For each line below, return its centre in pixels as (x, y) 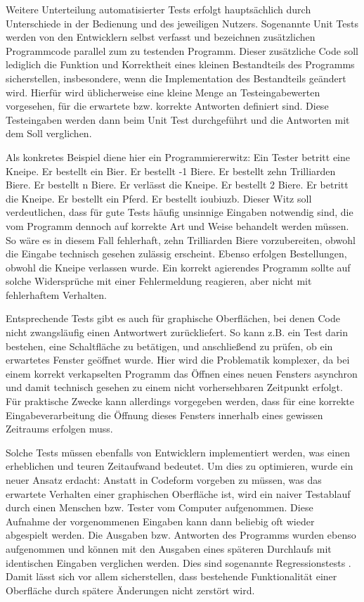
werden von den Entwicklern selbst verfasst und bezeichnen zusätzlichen (161, 37)
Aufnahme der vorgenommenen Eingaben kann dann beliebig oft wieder (160, 521)
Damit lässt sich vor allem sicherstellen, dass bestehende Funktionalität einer (171, 576)
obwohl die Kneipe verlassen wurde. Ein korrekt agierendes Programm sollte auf (178, 267)
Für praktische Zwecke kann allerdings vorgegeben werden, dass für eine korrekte (180, 401)
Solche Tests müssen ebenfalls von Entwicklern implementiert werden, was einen (178, 452)
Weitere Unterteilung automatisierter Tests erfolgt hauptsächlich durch (158, 9)
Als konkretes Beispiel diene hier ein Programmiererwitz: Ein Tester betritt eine (178, 156)
